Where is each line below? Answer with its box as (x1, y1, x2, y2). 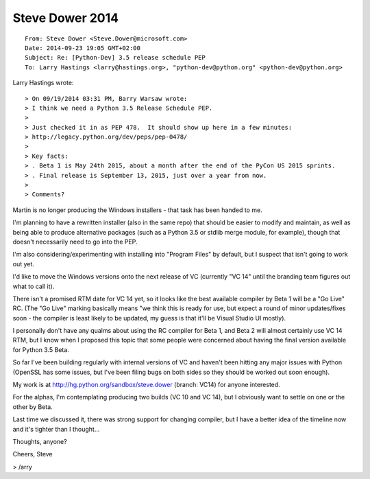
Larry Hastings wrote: (12, 79, 74, 87)
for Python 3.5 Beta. (12, 345, 70, 353)
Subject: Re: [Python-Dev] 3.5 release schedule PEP (25, 54, 206, 62)
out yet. (12, 259, 34, 268)
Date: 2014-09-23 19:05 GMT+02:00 (25, 44, 140, 51)
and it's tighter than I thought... (12, 425, 100, 433)
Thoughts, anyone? (12, 438, 68, 445)
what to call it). (12, 282, 55, 290)
